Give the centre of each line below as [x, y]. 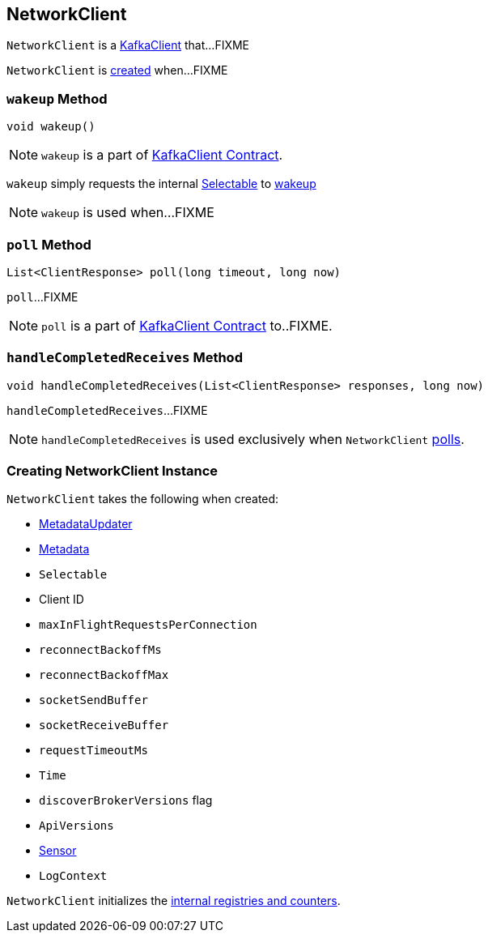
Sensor [58, 851]
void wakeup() [51, 127]
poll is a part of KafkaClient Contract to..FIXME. [187, 325]
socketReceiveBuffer [104, 726]
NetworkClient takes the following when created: [143, 499]
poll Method [49, 244]
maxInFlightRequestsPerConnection [148, 625]
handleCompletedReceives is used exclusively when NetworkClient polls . [253, 439]
